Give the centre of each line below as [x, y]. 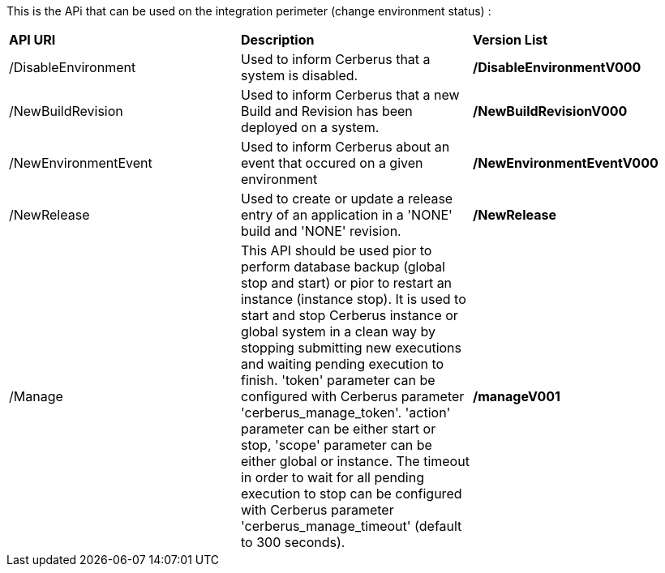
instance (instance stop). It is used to [353, 299]
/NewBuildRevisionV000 [550, 111]
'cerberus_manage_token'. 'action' [345, 413]
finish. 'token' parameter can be [338, 380]
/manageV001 [516, 396]
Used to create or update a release [347, 199]
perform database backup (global [343, 267]
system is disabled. [299, 75]
